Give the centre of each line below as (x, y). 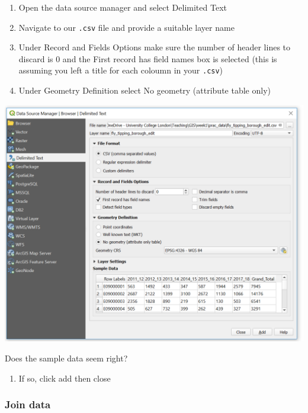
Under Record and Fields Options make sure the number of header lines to (155, 47)
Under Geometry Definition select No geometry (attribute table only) (145, 90)
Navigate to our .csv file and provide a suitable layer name (126, 27)
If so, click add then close (65, 378)
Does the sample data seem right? (66, 358)
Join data (28, 404)
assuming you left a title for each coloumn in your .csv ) (121, 70)
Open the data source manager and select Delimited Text (123, 7)
